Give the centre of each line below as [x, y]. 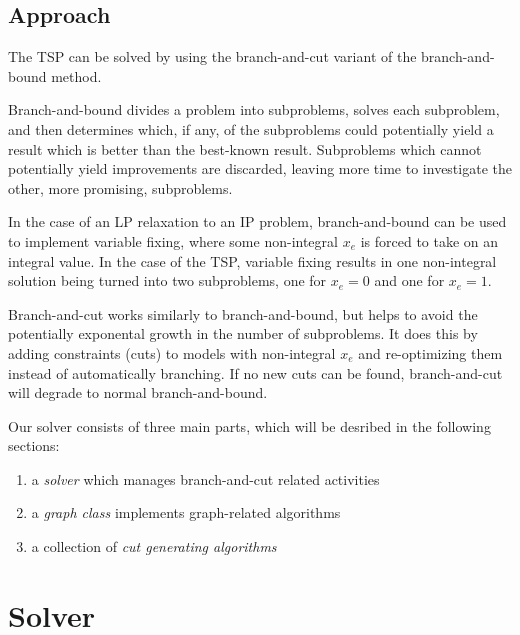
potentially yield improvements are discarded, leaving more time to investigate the [260, 168]
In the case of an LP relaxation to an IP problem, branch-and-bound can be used [257, 221]
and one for [409, 280]
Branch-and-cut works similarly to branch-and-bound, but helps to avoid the [243, 313]
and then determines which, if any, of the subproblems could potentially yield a [251, 128]
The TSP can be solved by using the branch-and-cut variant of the [212, 56]
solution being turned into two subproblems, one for [167, 280]
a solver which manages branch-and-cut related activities [205, 478]
